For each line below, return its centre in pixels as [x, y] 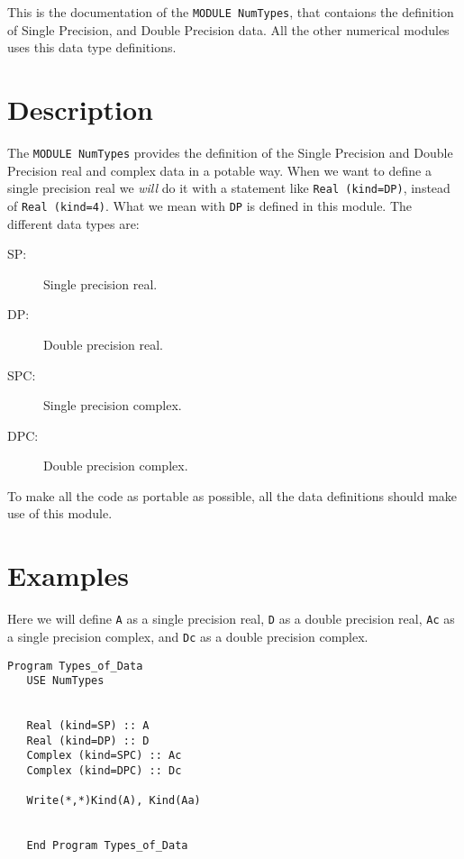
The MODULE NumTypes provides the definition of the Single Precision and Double [230, 152]
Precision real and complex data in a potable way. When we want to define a [219, 170]
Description [81, 110]
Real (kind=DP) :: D [88, 740]
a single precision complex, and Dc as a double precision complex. [188, 636]
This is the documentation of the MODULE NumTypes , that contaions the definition [231, 12]
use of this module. [60, 513]
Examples [68, 576]
